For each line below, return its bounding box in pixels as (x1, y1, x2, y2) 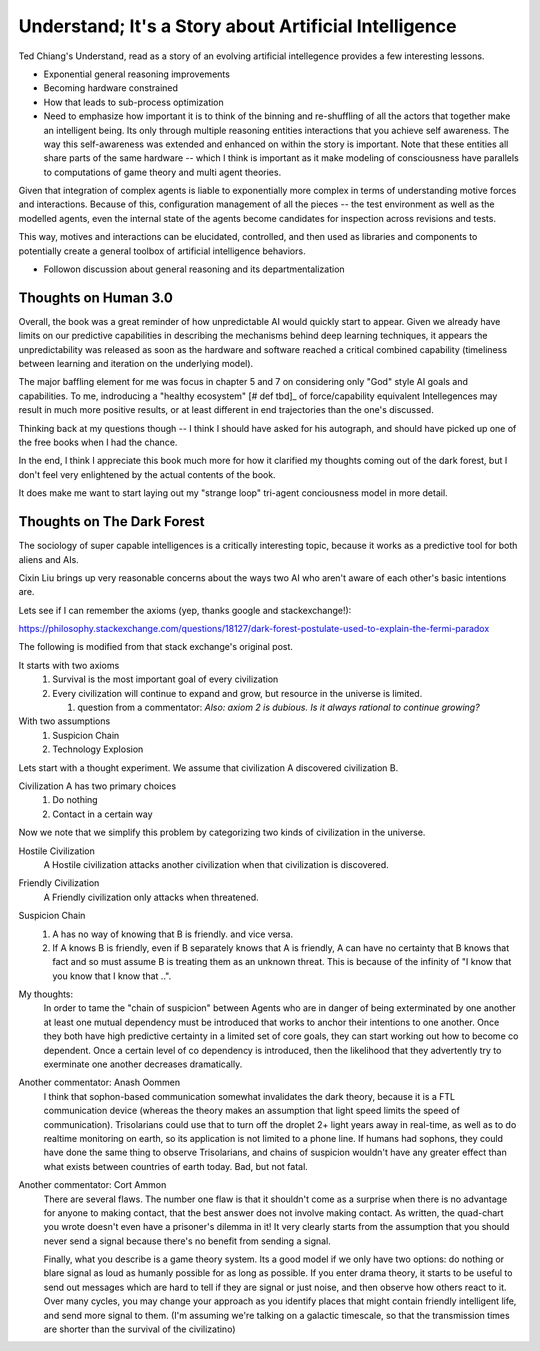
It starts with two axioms (18, 659, 120, 671)
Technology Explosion (52, 743, 144, 755)
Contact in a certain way (52, 808, 154, 820)
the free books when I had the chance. (18, 436, 178, 449)
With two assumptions (18, 715, 111, 727)
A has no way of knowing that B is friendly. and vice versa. (52, 928, 294, 940)
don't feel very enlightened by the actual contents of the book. (18, 468, 276, 480)
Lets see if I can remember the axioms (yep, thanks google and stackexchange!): (18, 604, 352, 616)
